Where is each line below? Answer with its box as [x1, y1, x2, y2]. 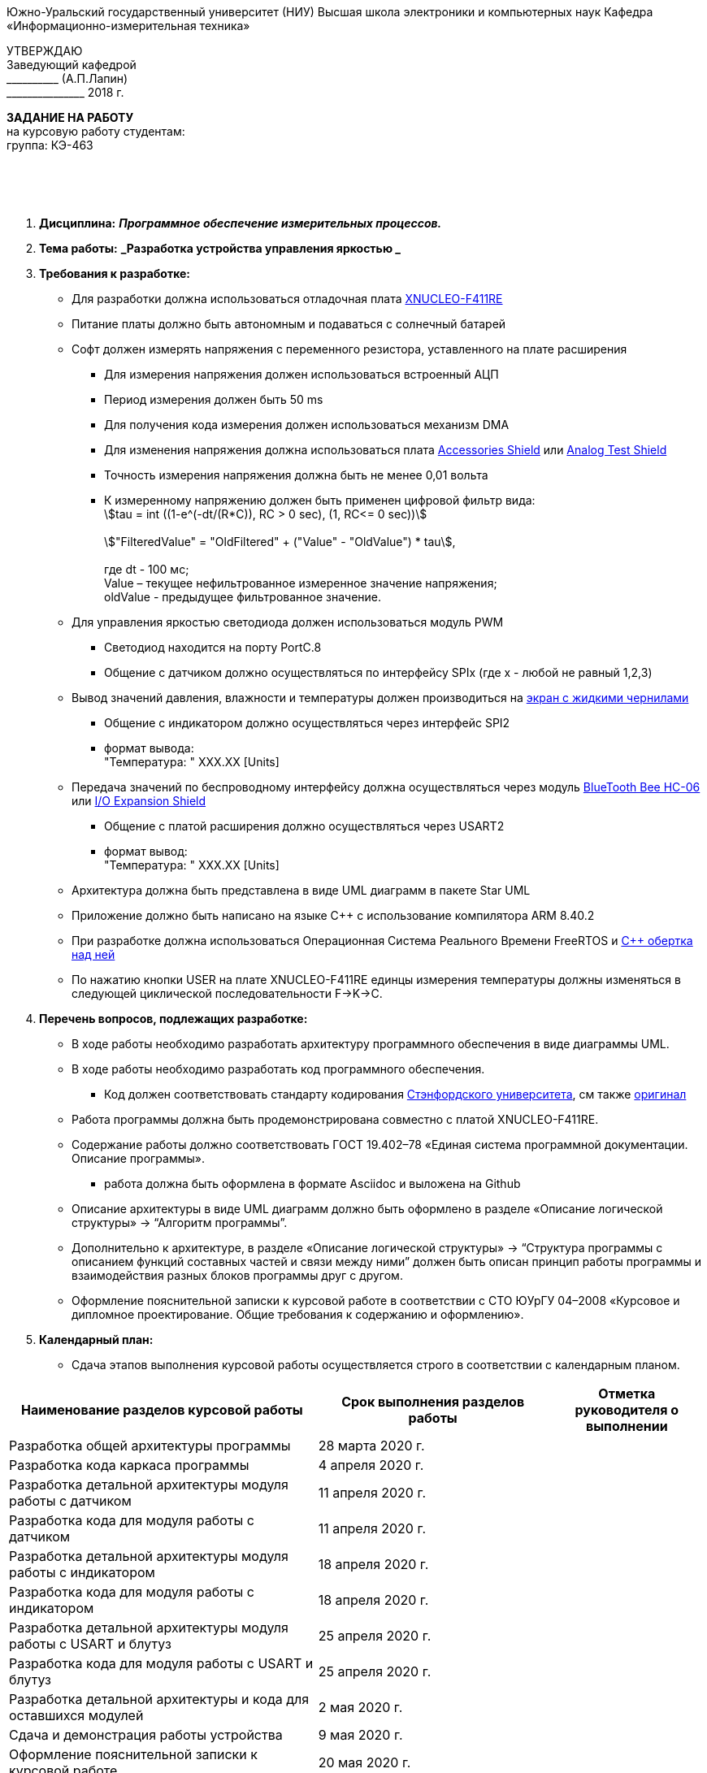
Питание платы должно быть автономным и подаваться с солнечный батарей [72, 317, 506, 331]
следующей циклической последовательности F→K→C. [72, 986, 383, 1000]
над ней [72, 947, 115, 961]
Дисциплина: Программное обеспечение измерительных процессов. [39, 216, 442, 230]
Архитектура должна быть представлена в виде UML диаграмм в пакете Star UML [72, 883, 531, 897]
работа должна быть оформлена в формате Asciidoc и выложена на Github [104, 1177, 521, 1190]
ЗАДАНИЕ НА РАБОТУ [7, 111, 134, 124]
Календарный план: [39, 1333, 154, 1346]
